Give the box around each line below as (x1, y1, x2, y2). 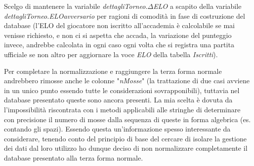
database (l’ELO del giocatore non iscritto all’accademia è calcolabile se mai (4, 20, 235, 31)
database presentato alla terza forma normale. (4, 152, 143, 163)
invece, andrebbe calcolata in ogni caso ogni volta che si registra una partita (4, 39, 234, 50)
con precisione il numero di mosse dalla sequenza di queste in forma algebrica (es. (4, 114, 251, 124)
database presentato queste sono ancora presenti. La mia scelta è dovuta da (4, 95, 233, 105)
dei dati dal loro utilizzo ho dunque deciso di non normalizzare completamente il (4, 143, 248, 153)
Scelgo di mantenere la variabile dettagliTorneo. (4, 1, 148, 11)
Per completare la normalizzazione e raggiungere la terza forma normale (4, 66, 222, 76)
